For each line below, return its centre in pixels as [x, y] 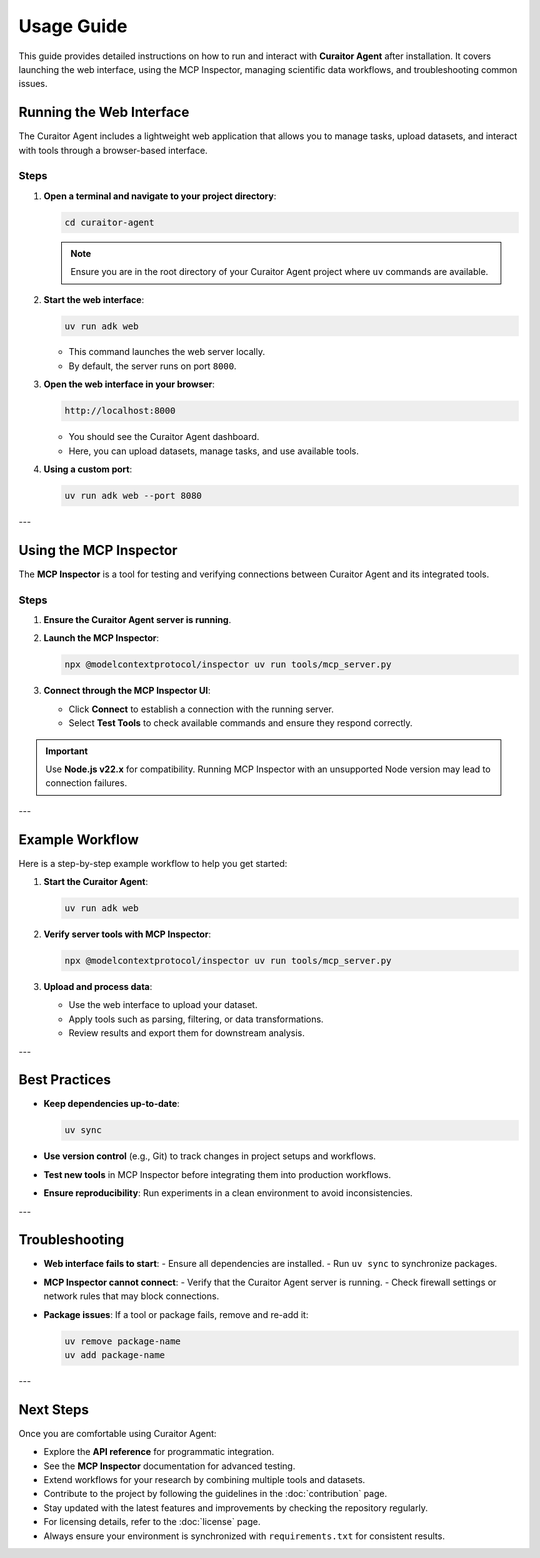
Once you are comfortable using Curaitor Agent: [117, 1433]
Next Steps [53, 1409]
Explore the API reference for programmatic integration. [159, 1452]
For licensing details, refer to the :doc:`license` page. [152, 1522]
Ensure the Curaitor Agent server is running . [137, 620]
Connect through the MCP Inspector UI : [127, 691]
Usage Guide [73, 26]
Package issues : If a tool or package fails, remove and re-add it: [176, 1314]
